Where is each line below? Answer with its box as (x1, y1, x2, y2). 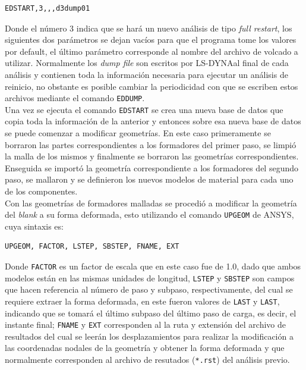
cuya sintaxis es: (5, 220, 64, 232)
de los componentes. (5, 185, 78, 197)
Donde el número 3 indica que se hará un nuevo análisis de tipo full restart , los (5, 21, 292, 34)
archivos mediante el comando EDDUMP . (5, 92, 145, 104)
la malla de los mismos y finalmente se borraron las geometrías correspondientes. (5, 150, 299, 162)
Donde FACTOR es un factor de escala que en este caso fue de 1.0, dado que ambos (5, 260, 301, 272)
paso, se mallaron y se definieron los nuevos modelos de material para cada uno (5, 173, 294, 186)
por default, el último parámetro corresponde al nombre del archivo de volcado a (5, 45, 298, 57)
